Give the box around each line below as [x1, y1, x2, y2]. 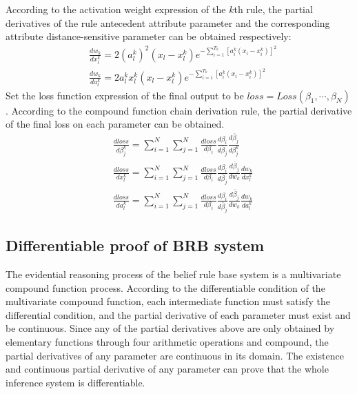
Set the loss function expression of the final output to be [6, 88, 244, 102]
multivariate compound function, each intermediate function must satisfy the [6, 294, 330, 308]
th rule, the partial [234, 2, 313, 16]
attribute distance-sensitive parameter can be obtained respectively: [6, 29, 292, 43]
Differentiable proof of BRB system [6, 235, 265, 256]
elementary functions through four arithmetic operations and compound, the [6, 334, 329, 348]
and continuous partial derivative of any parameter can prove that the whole [6, 362, 329, 376]
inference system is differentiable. [6, 375, 145, 389]
